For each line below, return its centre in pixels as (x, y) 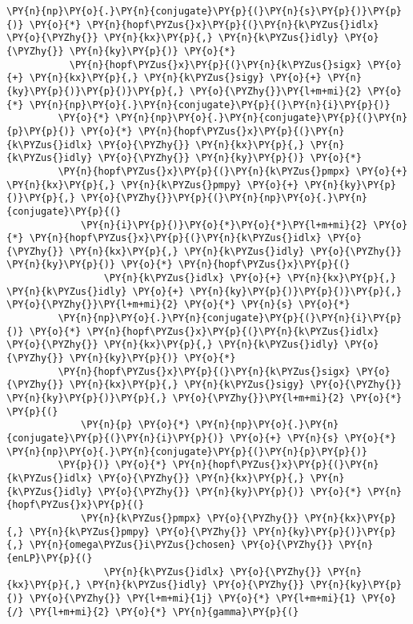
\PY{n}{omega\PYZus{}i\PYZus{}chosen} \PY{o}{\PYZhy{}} (181, 545)
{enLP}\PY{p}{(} (50, 558)
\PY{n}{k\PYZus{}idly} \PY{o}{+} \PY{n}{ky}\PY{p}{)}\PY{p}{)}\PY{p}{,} (204, 291)
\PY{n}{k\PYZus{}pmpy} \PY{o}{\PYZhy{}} (138, 531)
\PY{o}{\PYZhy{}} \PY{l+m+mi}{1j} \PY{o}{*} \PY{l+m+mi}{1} (192, 598)
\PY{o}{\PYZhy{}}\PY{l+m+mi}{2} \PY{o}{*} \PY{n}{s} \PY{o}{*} (178, 305)
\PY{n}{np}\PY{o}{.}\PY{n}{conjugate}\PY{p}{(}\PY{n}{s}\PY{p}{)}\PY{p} (204, 11)
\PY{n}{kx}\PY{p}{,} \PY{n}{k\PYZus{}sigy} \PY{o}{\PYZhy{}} (235, 385)
